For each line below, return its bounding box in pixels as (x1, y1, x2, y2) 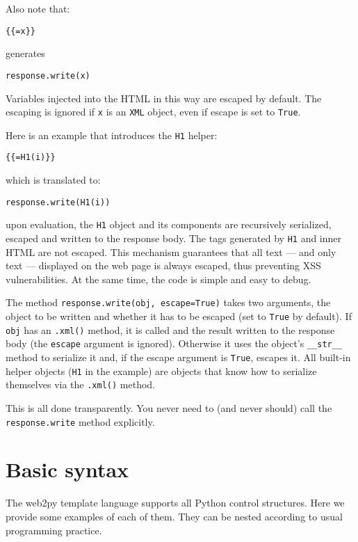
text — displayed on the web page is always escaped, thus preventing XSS (6, 258, 321, 273)
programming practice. (6, 523, 102, 537)
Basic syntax (6, 455, 129, 484)
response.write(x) (6, 70, 90, 81)
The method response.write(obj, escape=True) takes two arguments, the (6, 295, 331, 310)
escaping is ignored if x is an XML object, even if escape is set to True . (6, 104, 301, 119)
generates (6, 46, 45, 61)
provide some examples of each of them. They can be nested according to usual (6, 509, 343, 523)
